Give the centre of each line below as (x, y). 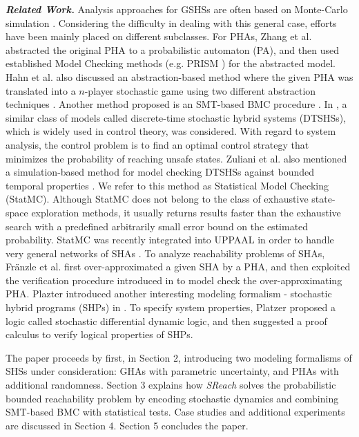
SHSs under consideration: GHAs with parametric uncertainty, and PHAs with (172, 371)
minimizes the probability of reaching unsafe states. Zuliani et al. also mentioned (176, 158)
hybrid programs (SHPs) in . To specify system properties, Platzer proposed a (171, 307)
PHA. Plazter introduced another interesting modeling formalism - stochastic (169, 294)
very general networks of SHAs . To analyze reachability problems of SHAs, (165, 253)
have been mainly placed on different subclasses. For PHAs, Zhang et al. (159, 36)
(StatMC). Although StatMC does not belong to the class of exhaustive (157, 199)
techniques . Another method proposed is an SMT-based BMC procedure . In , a (176, 104)
